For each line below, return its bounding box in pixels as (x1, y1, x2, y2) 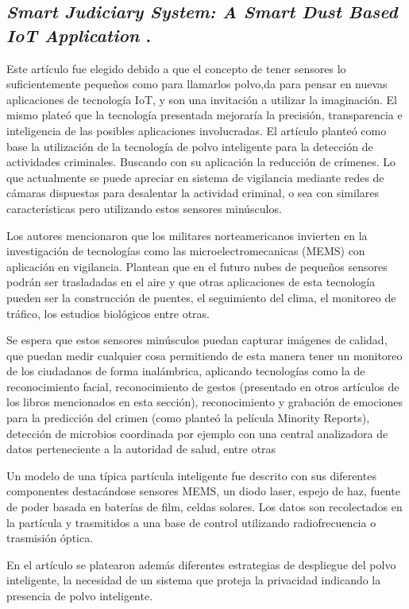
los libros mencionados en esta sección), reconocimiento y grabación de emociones (6, 394, 403, 410)
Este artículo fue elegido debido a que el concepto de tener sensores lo (6, 60, 346, 76)
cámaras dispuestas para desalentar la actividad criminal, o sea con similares (6, 184, 379, 201)
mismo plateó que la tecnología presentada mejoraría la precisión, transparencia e (6, 107, 403, 123)
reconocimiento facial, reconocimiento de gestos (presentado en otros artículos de (6, 378, 399, 394)
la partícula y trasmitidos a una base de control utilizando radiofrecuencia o (6, 514, 376, 530)
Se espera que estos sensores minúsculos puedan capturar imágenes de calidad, (6, 332, 388, 348)
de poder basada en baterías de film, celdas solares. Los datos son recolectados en (6, 498, 403, 515)
